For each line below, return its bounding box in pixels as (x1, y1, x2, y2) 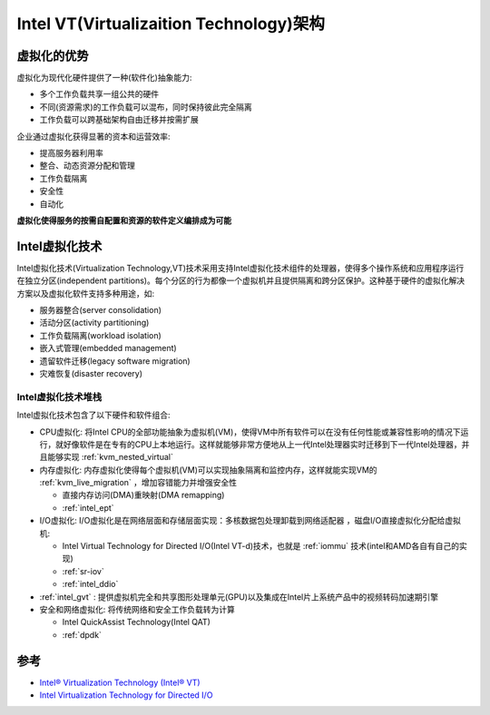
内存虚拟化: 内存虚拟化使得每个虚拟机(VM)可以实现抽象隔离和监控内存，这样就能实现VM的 (39, 464, 377, 475)
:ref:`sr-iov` (62, 565, 104, 576)
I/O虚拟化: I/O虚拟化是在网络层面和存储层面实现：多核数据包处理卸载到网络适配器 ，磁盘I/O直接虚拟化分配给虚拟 (39, 515, 462, 526)
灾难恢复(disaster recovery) (39, 368, 143, 378)
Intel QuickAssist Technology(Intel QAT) (62, 617, 211, 628)
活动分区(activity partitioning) (39, 318, 150, 328)
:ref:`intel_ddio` (62, 579, 119, 590)
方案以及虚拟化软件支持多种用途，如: (16, 288, 155, 299)
